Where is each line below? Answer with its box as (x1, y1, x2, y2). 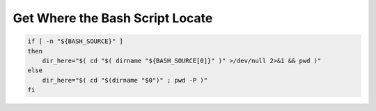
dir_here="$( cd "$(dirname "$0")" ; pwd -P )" (42, 76, 208, 84)
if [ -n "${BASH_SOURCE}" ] (27, 37, 123, 45)
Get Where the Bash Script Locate (13, 10, 213, 26)
